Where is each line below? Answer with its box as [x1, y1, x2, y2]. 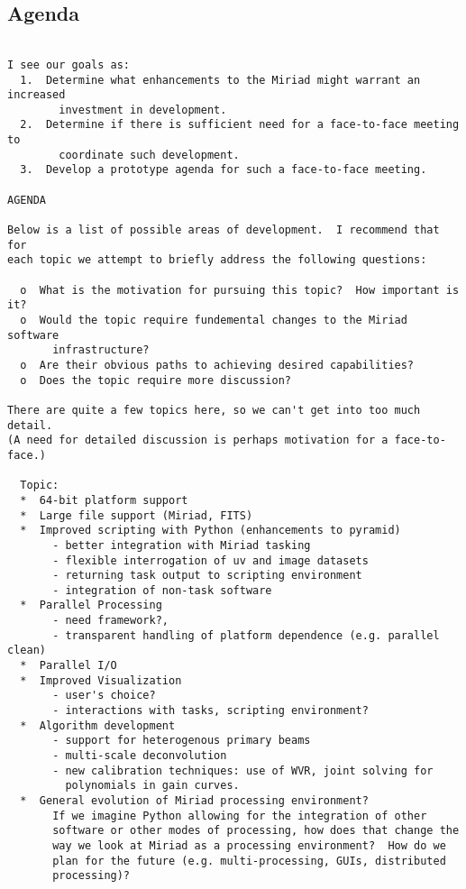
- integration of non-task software [52, 583, 272, 597]
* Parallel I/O [20, 659, 117, 673]
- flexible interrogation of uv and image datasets [52, 554, 369, 567]
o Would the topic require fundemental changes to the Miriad [20, 314, 407, 327]
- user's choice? [52, 689, 156, 702]
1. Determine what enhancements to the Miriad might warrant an [20, 73, 421, 87]
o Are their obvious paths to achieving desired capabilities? [20, 358, 415, 371]
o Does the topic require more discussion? [20, 373, 291, 387]
